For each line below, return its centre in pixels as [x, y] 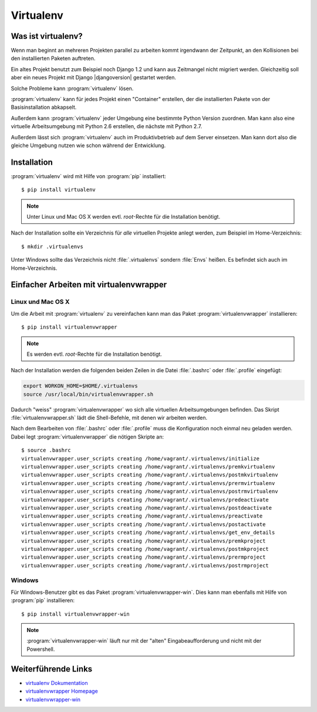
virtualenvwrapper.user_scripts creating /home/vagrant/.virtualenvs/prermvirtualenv [148, 483]
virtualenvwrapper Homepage [62, 691]
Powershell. [41, 649]
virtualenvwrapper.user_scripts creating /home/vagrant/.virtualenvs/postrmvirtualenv [150, 492]
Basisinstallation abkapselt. [44, 107]
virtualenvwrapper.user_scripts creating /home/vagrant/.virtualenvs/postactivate [144, 524]
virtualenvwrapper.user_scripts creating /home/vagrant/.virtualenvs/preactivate [142, 516]
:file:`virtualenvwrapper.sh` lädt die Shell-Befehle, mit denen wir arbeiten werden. [109, 418]
